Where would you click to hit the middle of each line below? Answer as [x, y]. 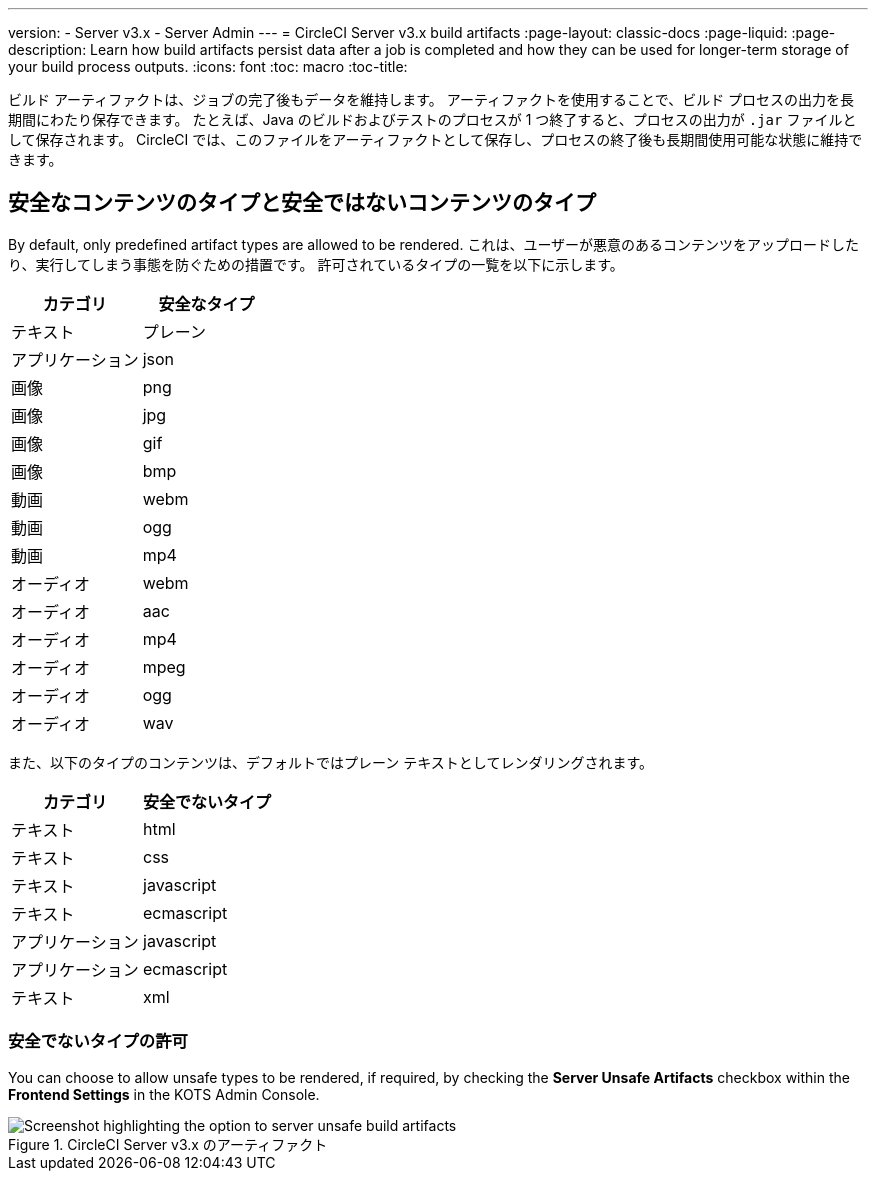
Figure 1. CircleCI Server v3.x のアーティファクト [168, 1144]
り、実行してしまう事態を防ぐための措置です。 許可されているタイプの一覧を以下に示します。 [316, 264]
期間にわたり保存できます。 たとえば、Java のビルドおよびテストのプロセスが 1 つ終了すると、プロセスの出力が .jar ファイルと [432, 119]
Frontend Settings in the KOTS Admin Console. [164, 1094]
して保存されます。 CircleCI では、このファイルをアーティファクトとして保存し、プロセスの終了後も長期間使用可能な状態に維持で [435, 139]
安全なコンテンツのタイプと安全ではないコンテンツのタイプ [302, 203]
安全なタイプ [206, 303]
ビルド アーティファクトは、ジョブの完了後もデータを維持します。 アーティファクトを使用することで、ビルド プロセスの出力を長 [431, 99]
